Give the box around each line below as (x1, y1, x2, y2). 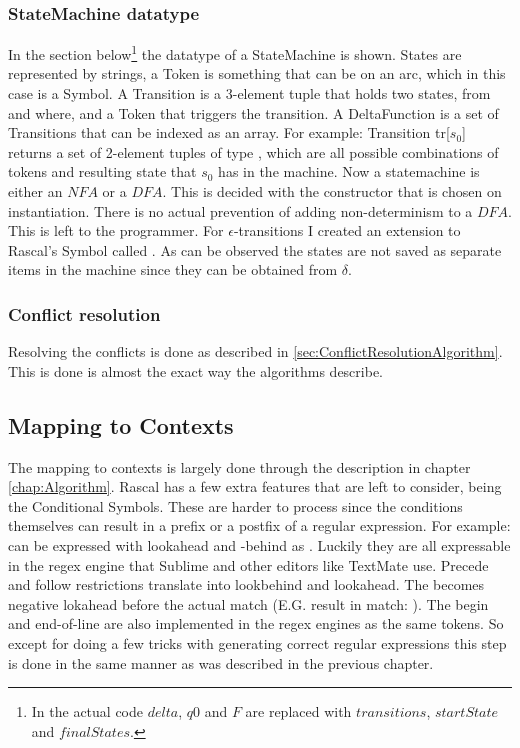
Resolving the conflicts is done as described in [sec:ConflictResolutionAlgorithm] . (8, 341, 503, 362)
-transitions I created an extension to (233, 220, 461, 241)
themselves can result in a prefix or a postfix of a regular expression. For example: (8, 515, 511, 536)
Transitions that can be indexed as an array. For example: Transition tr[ (8, 122, 450, 143)
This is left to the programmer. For (8, 220, 224, 241)
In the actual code (31, 701, 144, 722)
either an (8, 181, 63, 202)
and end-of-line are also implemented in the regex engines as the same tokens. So (8, 613, 504, 634)
